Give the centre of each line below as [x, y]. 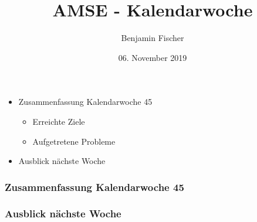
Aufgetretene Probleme [74, 141]
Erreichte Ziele [59, 121]
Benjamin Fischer [153, 38]
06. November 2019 [153, 57]
